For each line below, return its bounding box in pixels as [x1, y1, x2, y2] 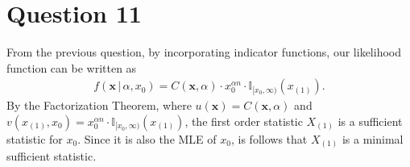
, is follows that [230, 130, 308, 147]
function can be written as [6, 59, 137, 76]
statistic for [6, 130, 63, 147]
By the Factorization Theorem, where [6, 97, 192, 114]
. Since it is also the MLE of [77, 130, 217, 147]
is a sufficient [338, 112, 403, 129]
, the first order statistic [184, 112, 303, 129]
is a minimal [342, 130, 404, 147]
